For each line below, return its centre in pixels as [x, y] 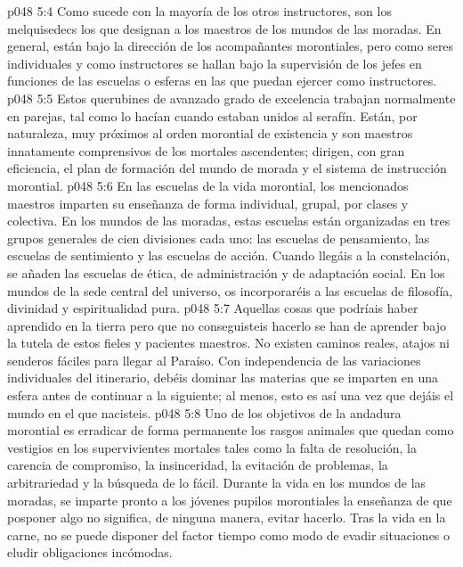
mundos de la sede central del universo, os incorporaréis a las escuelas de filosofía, [230, 290]
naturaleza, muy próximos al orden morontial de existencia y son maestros [210, 133]
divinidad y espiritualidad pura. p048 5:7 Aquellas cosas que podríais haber [213, 308]
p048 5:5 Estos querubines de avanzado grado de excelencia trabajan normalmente [231, 98]
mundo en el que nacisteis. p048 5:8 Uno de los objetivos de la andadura [204, 412]
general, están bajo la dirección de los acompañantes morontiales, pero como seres [231, 46]
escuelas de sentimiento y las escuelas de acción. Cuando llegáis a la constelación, [229, 255]
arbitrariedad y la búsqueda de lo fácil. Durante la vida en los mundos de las [217, 483]
